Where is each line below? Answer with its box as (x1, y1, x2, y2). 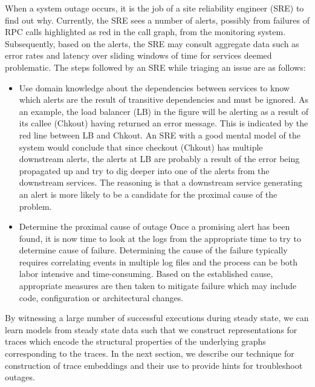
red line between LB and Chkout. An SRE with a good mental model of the (19, 128, 300, 141)
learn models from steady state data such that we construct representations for (5, 323, 297, 336)
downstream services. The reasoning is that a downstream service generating (19, 176, 302, 189)
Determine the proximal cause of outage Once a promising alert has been (19, 220, 290, 233)
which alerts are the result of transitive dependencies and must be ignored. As (19, 93, 308, 106)
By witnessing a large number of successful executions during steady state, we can (5, 311, 309, 324)
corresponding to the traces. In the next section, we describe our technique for (5, 347, 294, 360)
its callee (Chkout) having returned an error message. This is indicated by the (19, 117, 308, 129)
